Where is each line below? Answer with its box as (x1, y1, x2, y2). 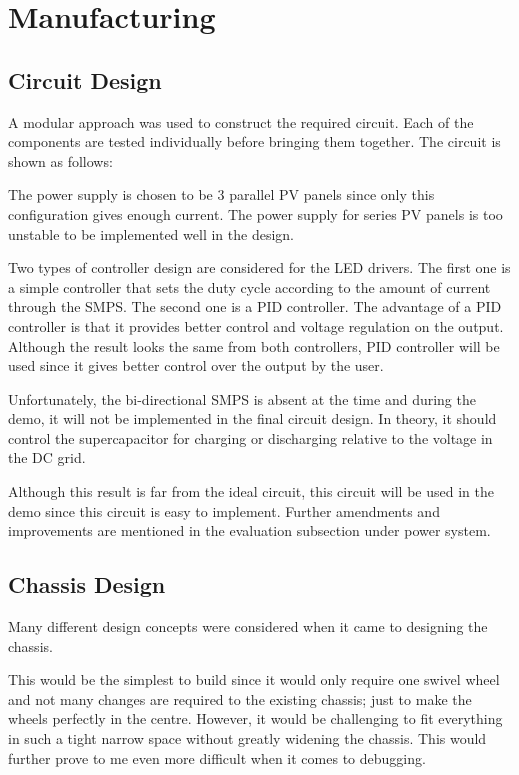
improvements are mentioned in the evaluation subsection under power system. (8, 520, 491, 541)
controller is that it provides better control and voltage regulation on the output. (8, 315, 504, 336)
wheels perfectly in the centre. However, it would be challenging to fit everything (8, 708, 503, 729)
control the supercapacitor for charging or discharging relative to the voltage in (8, 427, 493, 448)
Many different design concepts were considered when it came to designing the (8, 616, 488, 637)
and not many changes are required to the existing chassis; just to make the (8, 688, 472, 709)
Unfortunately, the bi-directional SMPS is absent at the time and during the (8, 388, 476, 409)
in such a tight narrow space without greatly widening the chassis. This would (8, 728, 487, 749)
